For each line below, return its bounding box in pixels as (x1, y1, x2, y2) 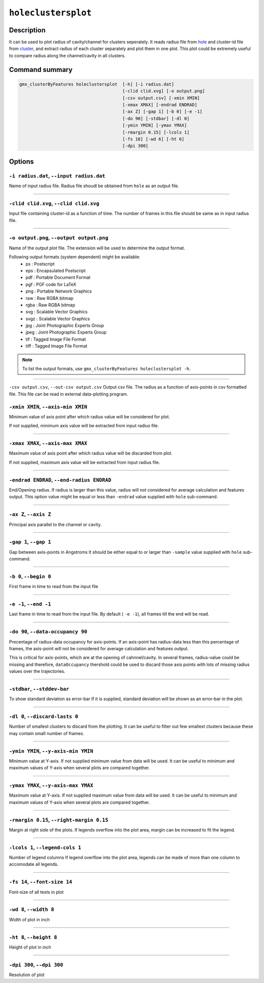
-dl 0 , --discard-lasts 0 (9, 713, 78, 720)
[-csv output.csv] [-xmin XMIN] (122, 95, 200, 100)
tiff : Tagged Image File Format (25, 343, 88, 349)
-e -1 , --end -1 (9, 600, 51, 607)
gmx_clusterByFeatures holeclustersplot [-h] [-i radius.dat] (19, 81, 175, 87)
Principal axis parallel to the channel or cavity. (9, 521, 102, 527)
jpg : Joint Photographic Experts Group (25, 322, 105, 328)
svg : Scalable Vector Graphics (25, 309, 88, 315)
